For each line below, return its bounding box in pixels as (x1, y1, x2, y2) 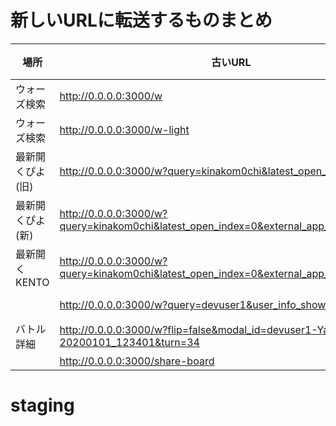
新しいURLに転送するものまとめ (10, 9, 273, 32)
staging (10, 394, 75, 417)
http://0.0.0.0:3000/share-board (59, 354, 215, 368)
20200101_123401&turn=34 (59, 335, 200, 349)
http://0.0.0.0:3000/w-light (59, 122, 190, 136)
